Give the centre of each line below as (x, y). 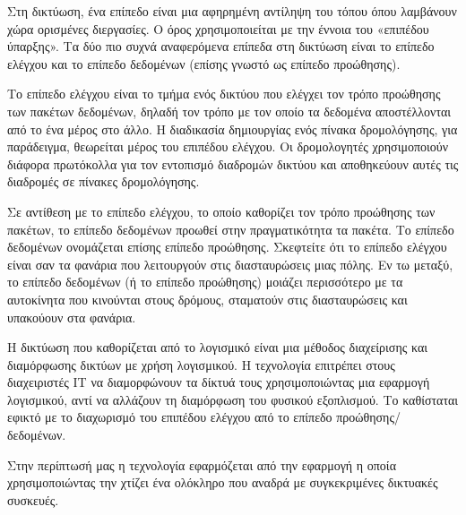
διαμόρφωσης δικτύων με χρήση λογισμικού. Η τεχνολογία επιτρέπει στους (201, 364)
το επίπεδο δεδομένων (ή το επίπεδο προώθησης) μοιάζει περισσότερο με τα (205, 282)
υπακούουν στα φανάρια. (72, 317)
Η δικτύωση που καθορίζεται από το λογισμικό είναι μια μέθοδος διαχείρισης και (217, 347)
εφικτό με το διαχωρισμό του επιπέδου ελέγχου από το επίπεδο (170, 417)
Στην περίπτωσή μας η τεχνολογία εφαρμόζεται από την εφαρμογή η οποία (202, 464)
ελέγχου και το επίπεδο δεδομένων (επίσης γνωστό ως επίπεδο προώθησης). (204, 63)
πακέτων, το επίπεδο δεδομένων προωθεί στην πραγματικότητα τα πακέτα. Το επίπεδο (231, 229)
